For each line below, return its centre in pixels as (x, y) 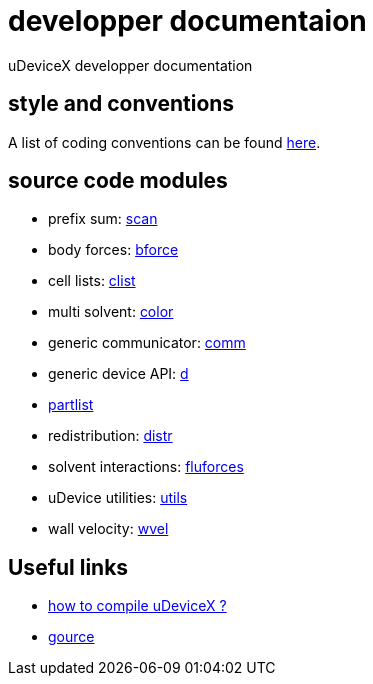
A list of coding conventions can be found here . (164, 142)
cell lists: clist (92, 281)
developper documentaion (187, 21)
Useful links (68, 567)
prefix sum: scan (103, 219)
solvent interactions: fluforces (146, 467)
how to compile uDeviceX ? (137, 606)
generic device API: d (118, 374)
